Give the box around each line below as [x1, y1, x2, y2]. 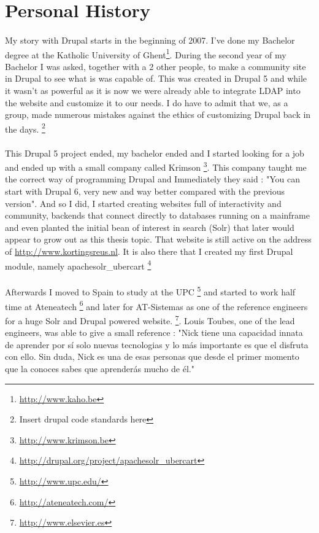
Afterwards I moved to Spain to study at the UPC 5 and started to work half [5, 284, 296, 298]
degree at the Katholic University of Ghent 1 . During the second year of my [5, 46, 286, 61]
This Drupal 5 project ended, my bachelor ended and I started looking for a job [5, 146, 304, 159]
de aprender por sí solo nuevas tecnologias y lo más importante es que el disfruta [5, 338, 309, 351]
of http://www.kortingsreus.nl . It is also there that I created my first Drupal [5, 245, 293, 258]
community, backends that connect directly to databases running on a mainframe [5, 209, 310, 222]
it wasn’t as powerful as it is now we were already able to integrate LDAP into [5, 84, 301, 96]
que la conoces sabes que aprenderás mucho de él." [5, 362, 194, 375]
